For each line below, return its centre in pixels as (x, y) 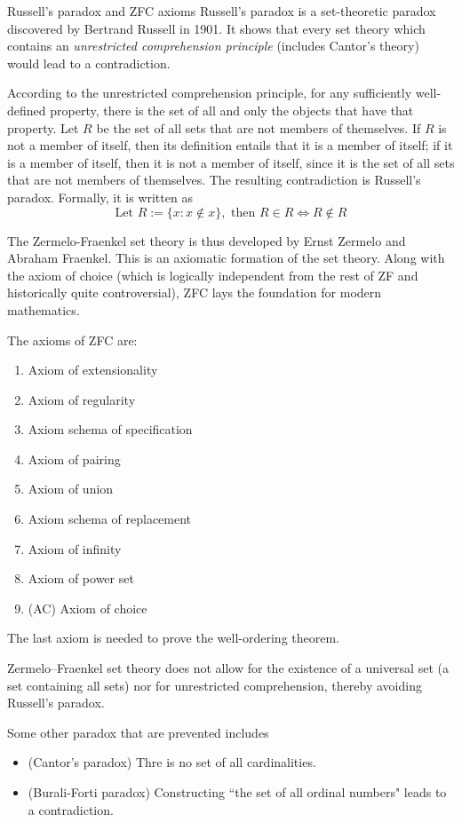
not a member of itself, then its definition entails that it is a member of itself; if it (230, 145)
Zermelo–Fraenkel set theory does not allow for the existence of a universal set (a (228, 668)
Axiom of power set (81, 578)
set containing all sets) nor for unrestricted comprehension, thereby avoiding (215, 685)
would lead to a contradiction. (89, 63)
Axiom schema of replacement (110, 519)
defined (27, 110)
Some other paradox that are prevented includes (138, 732)
